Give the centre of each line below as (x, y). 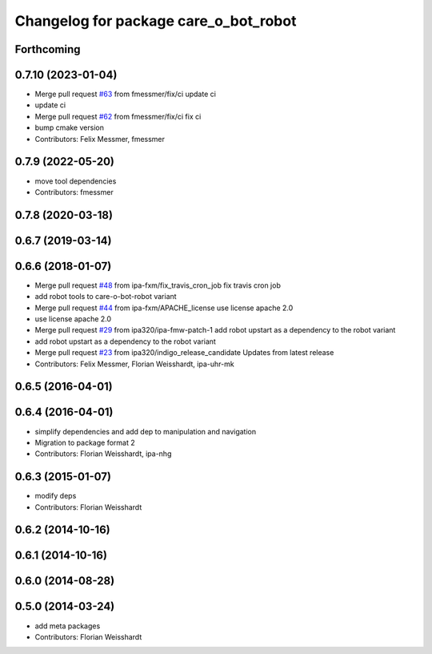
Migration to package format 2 (85, 442)
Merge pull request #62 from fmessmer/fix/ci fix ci (118, 116)
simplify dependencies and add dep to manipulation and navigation (145, 431)
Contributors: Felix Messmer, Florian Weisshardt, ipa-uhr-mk (135, 364)
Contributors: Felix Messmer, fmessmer (100, 139)
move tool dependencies (76, 181)
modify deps (56, 496)
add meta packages (68, 626)
